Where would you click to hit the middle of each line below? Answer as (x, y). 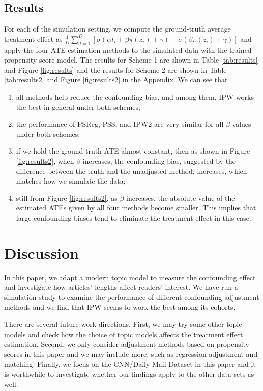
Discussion (41, 252)
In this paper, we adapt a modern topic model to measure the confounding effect (130, 277)
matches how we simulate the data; (71, 181)
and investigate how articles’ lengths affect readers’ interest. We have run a (121, 287)
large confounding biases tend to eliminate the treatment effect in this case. (134, 217)
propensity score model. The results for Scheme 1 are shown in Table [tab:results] (131, 60)
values (242, 124)
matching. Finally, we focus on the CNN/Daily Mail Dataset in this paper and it (130, 364)
